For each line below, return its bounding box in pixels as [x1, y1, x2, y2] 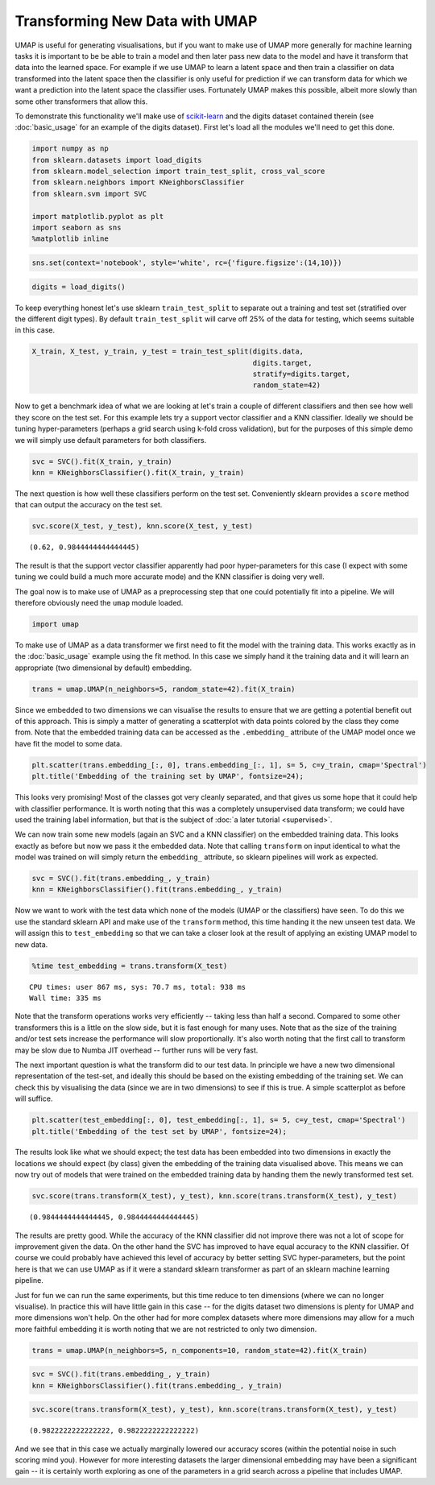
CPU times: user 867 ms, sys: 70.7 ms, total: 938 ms [29, 982, 246, 991]
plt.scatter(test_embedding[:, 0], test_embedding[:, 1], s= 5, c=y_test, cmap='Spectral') [31, 1115, 406, 1125]
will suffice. [14, 1094, 53, 1103]
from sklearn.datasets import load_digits [31, 155, 202, 164]
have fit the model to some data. [14, 738, 122, 748]
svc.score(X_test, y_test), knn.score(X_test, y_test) [31, 522, 253, 531]
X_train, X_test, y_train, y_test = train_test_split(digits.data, [31, 347, 304, 356]
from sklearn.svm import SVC [31, 189, 147, 198]
